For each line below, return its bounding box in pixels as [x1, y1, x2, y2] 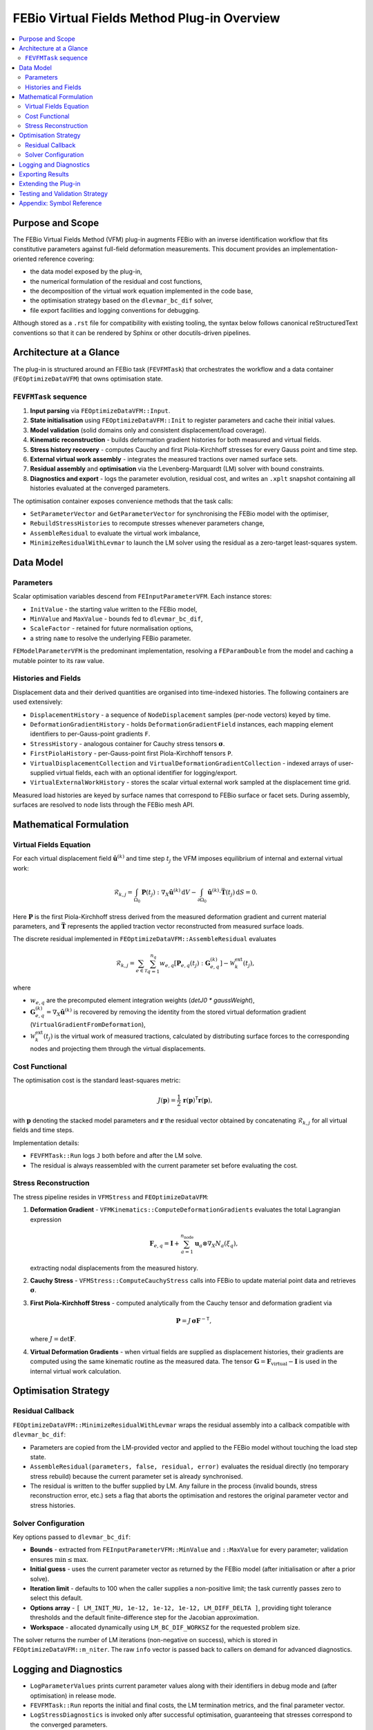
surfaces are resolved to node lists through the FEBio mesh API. [12, 801, 195, 809]
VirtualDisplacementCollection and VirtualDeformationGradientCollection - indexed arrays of [30, 758, 337, 767]
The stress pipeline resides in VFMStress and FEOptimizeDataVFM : [12, 1192, 209, 1201]
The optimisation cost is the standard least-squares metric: [12, 1076, 181, 1084]
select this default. [30, 1594, 83, 1602]
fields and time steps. [12, 1126, 74, 1134]
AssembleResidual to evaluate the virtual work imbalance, [30, 529, 200, 537]
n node [180, 1232, 194, 1240]
